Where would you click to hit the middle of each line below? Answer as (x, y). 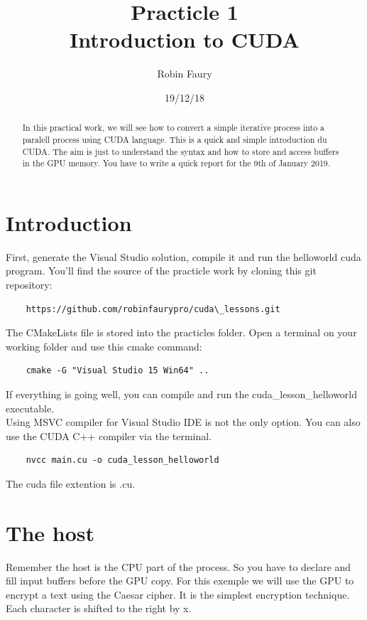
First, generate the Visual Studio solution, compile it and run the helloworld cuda (183, 256)
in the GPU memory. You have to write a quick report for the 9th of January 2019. (176, 163)
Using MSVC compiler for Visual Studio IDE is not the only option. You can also (183, 422)
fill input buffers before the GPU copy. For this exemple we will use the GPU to (180, 581)
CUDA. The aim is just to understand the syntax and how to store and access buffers (181, 151)
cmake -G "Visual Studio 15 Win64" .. (117, 371)
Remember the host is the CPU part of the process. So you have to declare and (179, 566)
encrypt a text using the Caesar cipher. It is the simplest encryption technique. (178, 594)
